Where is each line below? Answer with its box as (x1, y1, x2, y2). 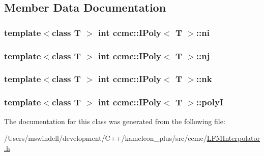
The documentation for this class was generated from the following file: (4, 115, 225, 126)
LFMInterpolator (207, 133, 260, 143)
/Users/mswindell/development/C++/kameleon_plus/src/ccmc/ (4, 133, 207, 143)
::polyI (196, 96, 223, 108)
